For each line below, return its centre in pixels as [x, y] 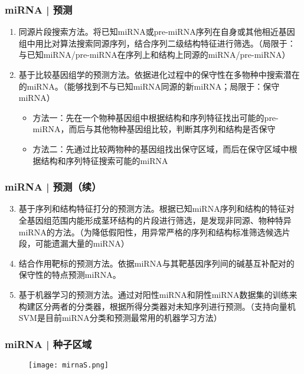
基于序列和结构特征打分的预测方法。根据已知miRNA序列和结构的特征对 [156, 209]
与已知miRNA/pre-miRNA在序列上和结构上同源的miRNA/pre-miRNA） [154, 55]
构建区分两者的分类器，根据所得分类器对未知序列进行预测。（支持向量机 [157, 306]
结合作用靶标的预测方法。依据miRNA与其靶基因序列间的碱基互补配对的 [156, 263]
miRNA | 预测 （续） [53, 187]
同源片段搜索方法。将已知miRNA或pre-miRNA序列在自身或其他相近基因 [157, 32]
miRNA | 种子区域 [48, 344]
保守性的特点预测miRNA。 [70, 275]
